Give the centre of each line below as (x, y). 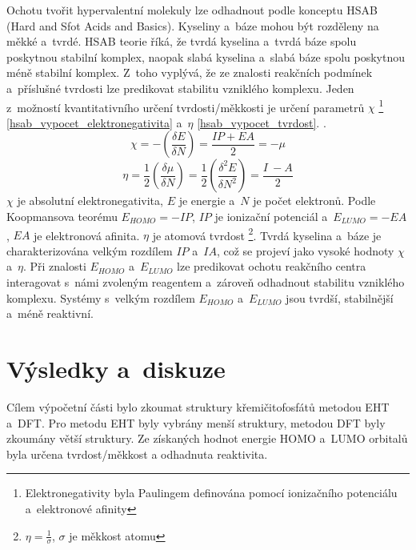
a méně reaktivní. (50, 313)
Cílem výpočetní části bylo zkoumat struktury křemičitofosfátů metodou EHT (198, 406)
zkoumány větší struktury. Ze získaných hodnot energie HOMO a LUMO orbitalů (207, 438)
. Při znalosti (54, 266)
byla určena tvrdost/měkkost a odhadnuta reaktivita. (137, 454)
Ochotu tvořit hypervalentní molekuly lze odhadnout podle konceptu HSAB (192, 10)
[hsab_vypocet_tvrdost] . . (262, 122)
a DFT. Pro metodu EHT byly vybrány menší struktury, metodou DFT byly (196, 422)
